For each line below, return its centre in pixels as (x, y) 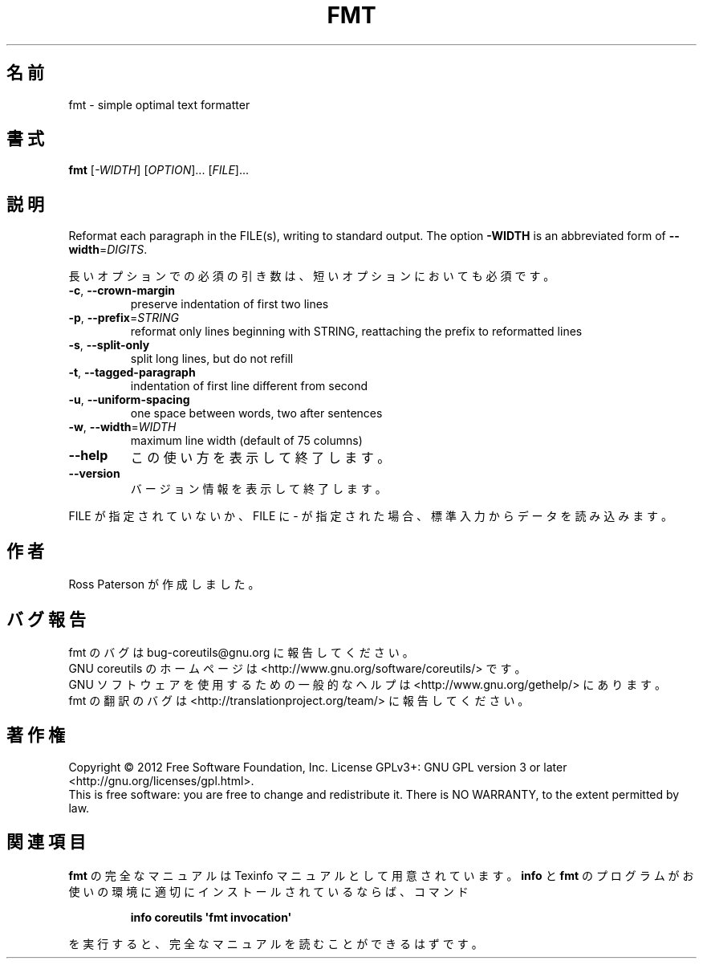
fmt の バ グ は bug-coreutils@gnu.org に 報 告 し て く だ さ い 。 (241, 652)
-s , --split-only (109, 345)
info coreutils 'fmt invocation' (211, 917)
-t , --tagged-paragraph (132, 373)
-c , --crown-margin (122, 291)
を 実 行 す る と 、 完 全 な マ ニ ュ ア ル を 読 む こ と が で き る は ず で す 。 (276, 943)
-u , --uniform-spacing (129, 400)
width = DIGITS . (108, 250)
